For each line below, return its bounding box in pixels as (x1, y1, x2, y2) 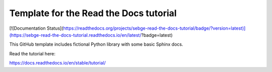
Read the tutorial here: (9, 50, 55, 56)
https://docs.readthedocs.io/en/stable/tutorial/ (9, 60, 106, 66)
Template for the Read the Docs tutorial (9, 8, 177, 19)
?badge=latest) (141, 32, 173, 38)
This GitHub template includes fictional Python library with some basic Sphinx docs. (9, 41, 183, 47)
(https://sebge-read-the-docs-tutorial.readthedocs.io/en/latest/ (9, 32, 142, 38)
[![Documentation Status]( (9, 25, 63, 31)
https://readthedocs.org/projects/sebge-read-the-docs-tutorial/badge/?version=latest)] (63, 25, 246, 31)
